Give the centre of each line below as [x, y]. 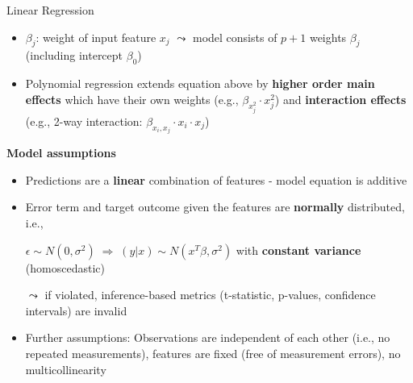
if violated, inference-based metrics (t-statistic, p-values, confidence [210, 295]
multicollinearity [66, 369]
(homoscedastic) [65, 267]
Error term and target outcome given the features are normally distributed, [215, 207]
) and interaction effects [340, 99]
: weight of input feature [96, 37]
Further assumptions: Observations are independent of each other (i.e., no [208, 337]
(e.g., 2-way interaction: [84, 121]
